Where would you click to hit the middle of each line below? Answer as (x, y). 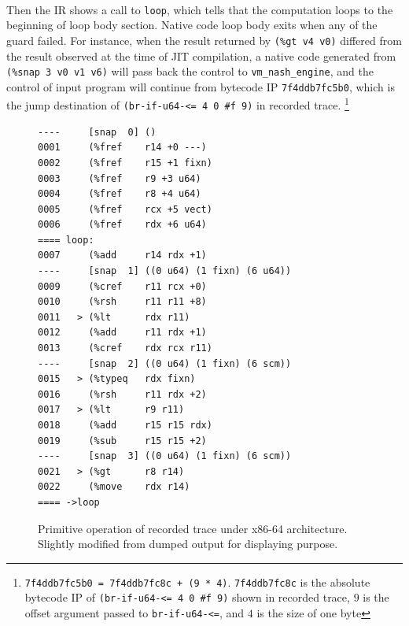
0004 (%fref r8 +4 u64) (120, 194)
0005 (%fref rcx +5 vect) (125, 209)
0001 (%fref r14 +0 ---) (122, 148)
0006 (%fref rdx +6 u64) (122, 225)
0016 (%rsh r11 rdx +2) (122, 394)
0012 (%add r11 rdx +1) (122, 333)
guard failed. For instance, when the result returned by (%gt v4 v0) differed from (204, 40)
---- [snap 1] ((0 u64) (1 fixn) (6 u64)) (165, 271)
